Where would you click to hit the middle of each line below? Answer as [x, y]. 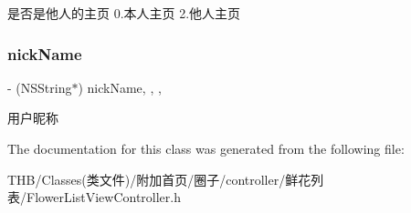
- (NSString [40, 87]
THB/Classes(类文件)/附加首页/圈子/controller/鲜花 [159, 179]
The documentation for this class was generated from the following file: [206, 148]
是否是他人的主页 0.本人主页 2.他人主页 [124, 13]
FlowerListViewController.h [103, 197]
